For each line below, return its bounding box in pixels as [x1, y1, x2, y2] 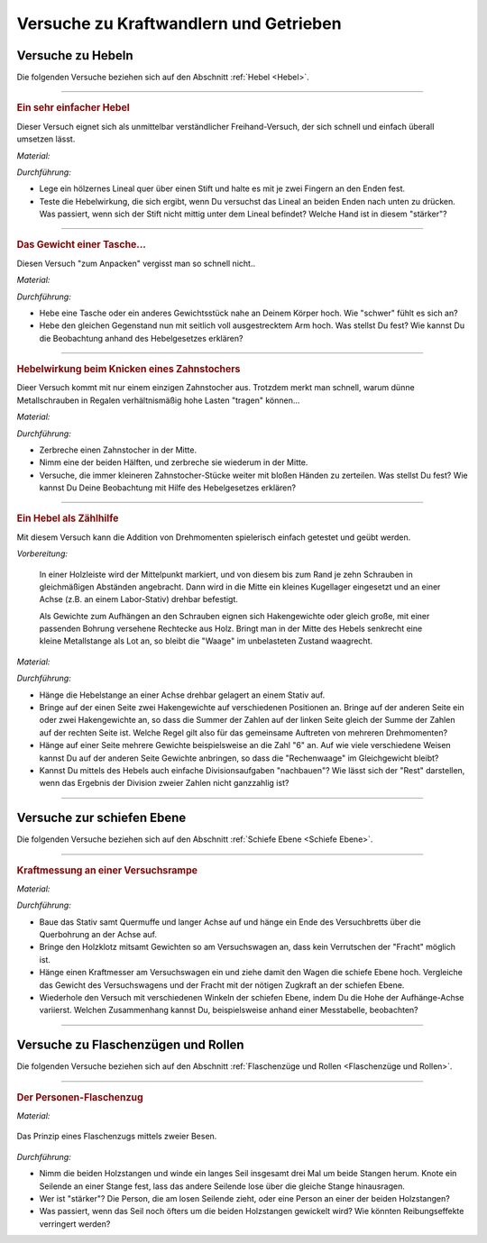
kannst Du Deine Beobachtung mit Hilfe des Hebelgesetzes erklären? [39, 482, 297, 493]
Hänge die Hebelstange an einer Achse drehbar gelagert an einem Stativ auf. [39, 690, 326, 700]
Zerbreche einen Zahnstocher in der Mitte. [39, 444, 198, 455]
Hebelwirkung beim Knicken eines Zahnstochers [16, 363, 241, 376]
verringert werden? [39, 1218, 111, 1229]
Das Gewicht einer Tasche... [16, 239, 146, 251]
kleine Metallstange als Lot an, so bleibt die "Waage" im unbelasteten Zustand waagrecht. [39, 635, 373, 646]
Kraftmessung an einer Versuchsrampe [16, 864, 198, 876]
